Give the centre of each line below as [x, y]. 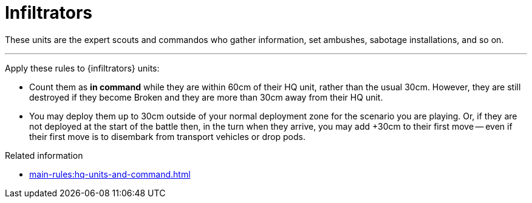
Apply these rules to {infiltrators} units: [82, 68]
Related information [44, 155]
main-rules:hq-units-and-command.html [110, 174]
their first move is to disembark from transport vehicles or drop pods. [167, 136]
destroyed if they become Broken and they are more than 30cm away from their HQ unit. [206, 97]
